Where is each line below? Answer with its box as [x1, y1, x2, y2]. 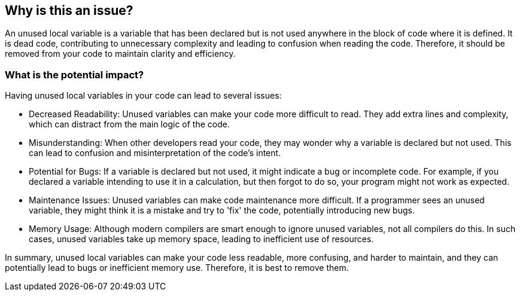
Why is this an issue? [5, 3, 133, 18]
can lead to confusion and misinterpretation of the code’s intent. [29, 148, 281, 158]
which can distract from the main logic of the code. [29, 119, 230, 130]
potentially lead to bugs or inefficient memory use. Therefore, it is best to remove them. [5, 263, 349, 273]
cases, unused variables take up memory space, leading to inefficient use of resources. [29, 234, 374, 245]
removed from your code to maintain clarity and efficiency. [5, 48, 236, 59]
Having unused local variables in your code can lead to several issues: [5, 90, 282, 101]
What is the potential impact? [5, 68, 144, 81]
